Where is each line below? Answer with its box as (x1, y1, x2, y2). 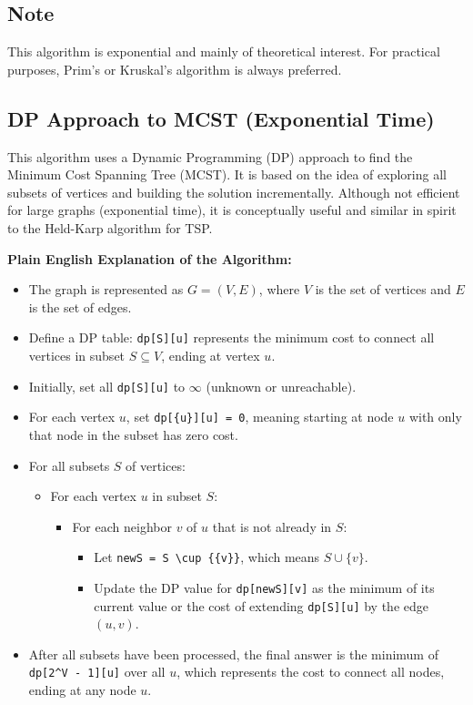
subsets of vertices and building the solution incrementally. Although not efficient (7, 182, 460, 201)
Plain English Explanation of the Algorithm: (7, 249, 292, 268)
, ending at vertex (161, 346, 260, 364)
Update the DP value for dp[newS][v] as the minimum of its (94, 577, 435, 597)
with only (408, 407, 462, 426)
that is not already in (212, 516, 332, 536)
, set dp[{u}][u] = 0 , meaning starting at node (126, 407, 394, 426)
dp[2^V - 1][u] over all (28, 662, 166, 681)
